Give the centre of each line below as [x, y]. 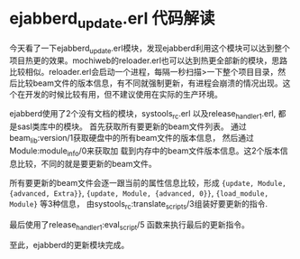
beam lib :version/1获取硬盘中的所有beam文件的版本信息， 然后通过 [132, 139]
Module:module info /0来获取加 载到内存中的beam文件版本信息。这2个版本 [145, 152]
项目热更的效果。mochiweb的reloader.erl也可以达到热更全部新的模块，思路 [149, 60]
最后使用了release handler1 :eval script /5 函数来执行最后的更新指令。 [129, 225]
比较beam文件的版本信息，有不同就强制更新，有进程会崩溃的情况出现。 [150, 83]
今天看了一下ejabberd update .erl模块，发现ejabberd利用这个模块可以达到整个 [150, 49]
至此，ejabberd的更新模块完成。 [69, 245]
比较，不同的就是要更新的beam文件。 [86, 163]
